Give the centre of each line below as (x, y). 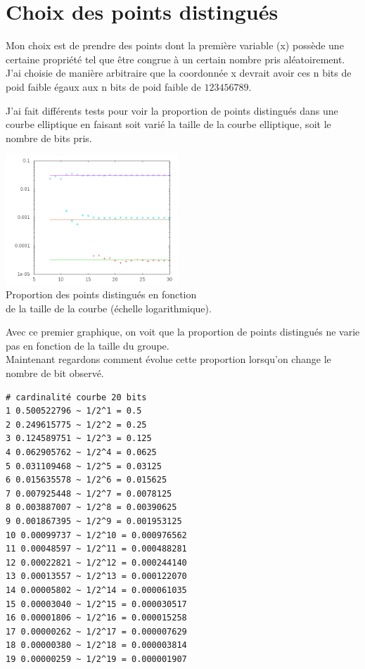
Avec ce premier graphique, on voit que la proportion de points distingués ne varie (183, 332)
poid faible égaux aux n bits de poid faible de (103, 86)
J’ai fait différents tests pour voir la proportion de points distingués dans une (172, 110)
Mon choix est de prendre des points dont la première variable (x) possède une (175, 45)
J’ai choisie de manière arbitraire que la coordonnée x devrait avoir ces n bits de (179, 73)
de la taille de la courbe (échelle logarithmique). (109, 308)
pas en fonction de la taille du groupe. (88, 345)
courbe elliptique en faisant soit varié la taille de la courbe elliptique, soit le (168, 124)
